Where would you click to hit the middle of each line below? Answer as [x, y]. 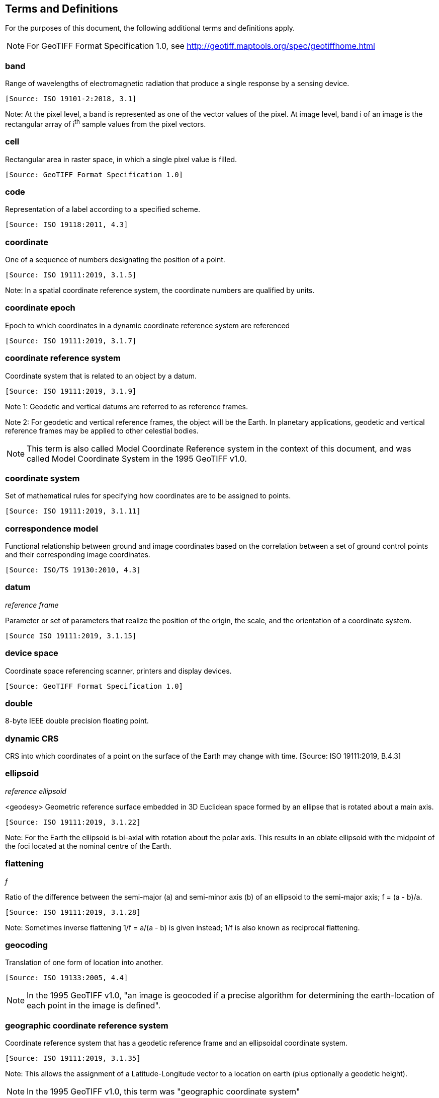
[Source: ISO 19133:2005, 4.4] [67, 978]
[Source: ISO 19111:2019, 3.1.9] [71, 391]
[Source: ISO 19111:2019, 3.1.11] [73, 511]
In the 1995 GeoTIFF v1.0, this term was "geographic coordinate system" [163, 1092]
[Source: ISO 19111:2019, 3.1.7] [71, 341]
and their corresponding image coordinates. [78, 555]
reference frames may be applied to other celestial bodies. [102, 430]
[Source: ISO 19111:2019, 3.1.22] [73, 822]
